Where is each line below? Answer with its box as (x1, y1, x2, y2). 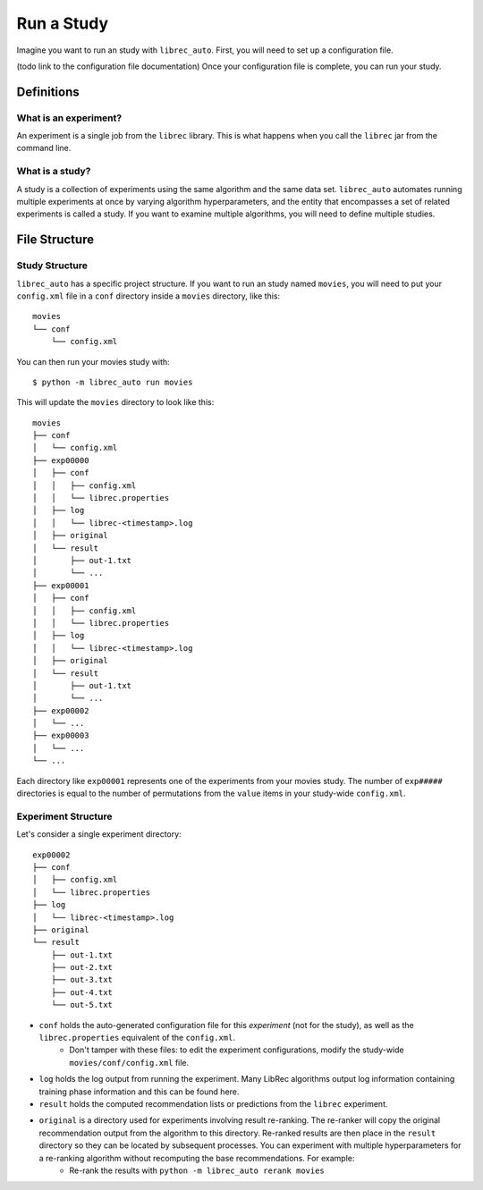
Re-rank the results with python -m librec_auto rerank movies (69, 1165, 326, 1176)
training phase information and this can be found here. (38, 1086, 240, 1097)
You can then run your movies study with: (16, 356, 170, 367)
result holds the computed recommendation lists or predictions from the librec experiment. (38, 1098, 388, 1109)
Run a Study (16, 13, 109, 33)
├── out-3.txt (50, 975, 114, 985)
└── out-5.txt (50, 1000, 114, 1010)
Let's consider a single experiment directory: (16, 829, 182, 840)
